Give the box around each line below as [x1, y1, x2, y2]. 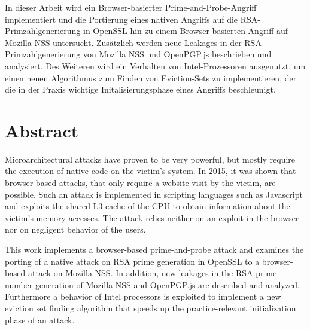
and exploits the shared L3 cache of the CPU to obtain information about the [5, 200, 290, 212]
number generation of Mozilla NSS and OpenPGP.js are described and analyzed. [5, 278, 300, 291]
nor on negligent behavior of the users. [5, 223, 146, 236]
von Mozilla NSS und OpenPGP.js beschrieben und [83, 48, 272, 60]
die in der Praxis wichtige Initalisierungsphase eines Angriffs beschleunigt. [5, 83, 276, 96]
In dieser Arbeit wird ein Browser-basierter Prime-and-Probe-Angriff [5, 1, 257, 13]
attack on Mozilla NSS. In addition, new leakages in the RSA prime [28, 267, 277, 279]
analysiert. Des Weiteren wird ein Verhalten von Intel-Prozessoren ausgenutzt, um [5, 59, 306, 72]
